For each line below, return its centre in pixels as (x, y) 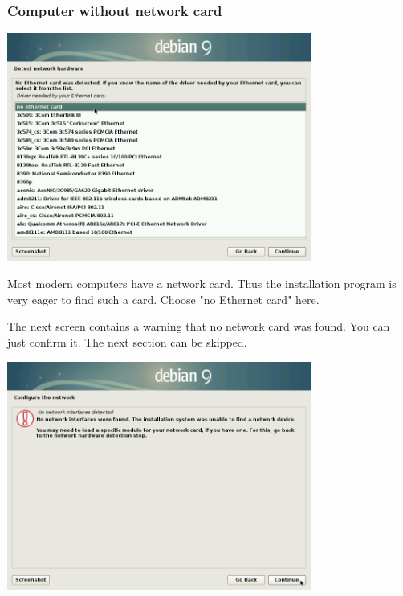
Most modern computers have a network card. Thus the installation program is (202, 284)
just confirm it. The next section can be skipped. (127, 342)
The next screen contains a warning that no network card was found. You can (199, 326)
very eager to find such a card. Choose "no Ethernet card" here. (163, 299)
